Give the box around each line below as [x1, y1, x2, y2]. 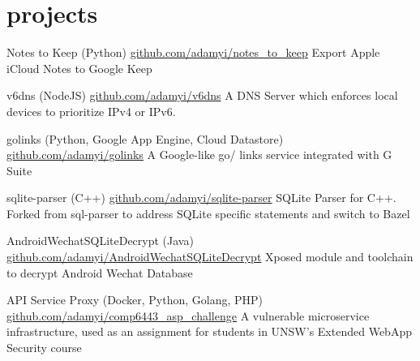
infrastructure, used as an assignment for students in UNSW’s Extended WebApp [6, 323, 412, 340]
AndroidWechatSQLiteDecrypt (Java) [6, 232, 194, 249]
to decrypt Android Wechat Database [6, 264, 193, 281]
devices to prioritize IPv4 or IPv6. [6, 102, 176, 119]
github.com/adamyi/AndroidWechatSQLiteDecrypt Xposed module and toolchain [6, 248, 414, 265]
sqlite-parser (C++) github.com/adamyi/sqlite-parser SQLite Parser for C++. [6, 189, 396, 206]
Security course [6, 339, 82, 356]
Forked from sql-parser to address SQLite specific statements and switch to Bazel [6, 204, 410, 221]
